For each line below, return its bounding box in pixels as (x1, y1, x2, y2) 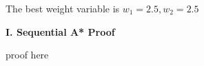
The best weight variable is (6, 1, 120, 15)
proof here (6, 47, 49, 62)
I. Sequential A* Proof (6, 24, 115, 38)
